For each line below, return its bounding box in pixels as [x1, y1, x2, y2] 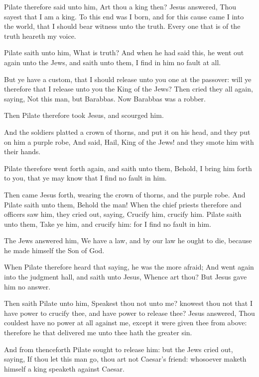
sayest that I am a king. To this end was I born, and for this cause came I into [4, 11, 244, 21]
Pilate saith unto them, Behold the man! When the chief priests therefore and [4, 199, 242, 209]
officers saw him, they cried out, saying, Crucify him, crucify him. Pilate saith [4, 209, 242, 219]
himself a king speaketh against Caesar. [4, 363, 125, 374]
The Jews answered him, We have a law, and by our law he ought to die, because [4, 235, 252, 246]
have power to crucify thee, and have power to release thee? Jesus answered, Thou [4, 307, 255, 318]
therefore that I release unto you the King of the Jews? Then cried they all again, [4, 84, 253, 94]
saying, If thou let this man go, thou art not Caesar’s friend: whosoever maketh [4, 354, 247, 364]
